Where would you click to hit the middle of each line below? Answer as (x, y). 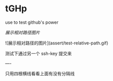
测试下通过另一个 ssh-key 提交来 (38, 53)
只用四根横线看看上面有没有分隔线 (40, 73)
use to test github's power (32, 22)
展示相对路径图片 (23, 32)
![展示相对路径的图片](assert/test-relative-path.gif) (57, 43)
